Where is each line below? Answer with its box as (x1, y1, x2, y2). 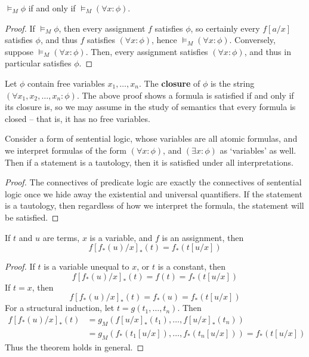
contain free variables (27, 77, 105, 89)
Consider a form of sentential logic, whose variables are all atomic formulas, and (5, 132, 298, 145)
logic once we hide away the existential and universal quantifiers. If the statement (5, 187, 302, 200)
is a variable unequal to (44, 260, 129, 273)
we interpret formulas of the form (5, 144, 127, 156)
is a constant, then (157, 260, 225, 273)
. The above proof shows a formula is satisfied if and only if (76, 89, 294, 101)
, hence (152, 33, 177, 46)
